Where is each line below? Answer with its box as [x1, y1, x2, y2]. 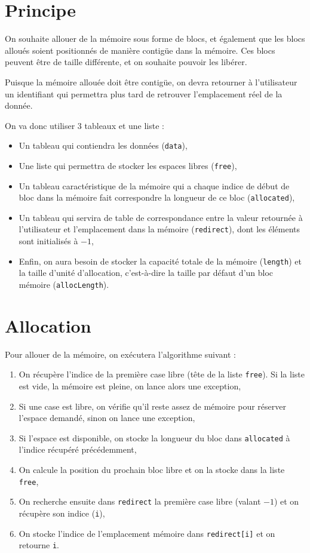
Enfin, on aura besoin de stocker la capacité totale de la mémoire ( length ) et [19, 254, 302, 267]
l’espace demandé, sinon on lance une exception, [19, 411, 195, 424]
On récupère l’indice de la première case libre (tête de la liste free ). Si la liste [19, 368, 305, 380]
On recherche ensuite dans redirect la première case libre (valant [19, 495, 261, 508]
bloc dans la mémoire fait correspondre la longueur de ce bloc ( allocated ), [19, 191, 295, 204]
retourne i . [19, 539, 59, 551]
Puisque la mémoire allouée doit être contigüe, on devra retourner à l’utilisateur [5, 75, 297, 88]
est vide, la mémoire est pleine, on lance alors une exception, [19, 379, 241, 392]
